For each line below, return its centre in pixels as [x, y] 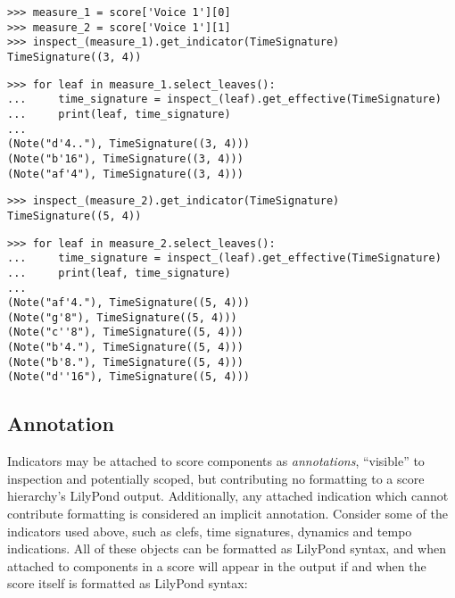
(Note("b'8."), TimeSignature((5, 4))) [125, 362]
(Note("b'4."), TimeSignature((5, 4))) [125, 348]
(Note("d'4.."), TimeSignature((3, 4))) [129, 144]
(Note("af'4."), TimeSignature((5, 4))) [129, 303]
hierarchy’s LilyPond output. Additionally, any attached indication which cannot [228, 496]
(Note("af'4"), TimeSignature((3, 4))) [125, 174]
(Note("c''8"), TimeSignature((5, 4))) [125, 332]
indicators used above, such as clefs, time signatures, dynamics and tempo [210, 531]
